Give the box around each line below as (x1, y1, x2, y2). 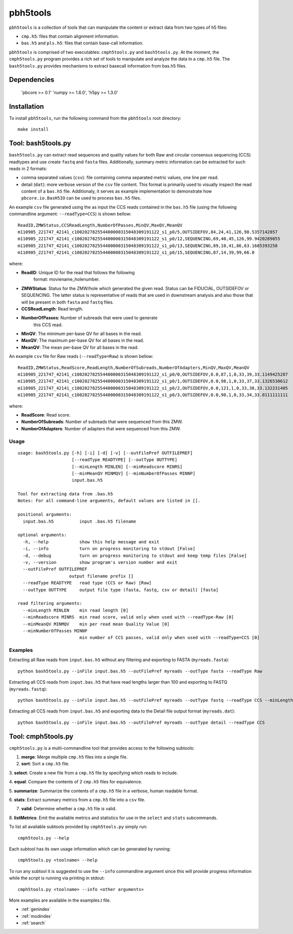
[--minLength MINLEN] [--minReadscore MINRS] (71, 464, 183, 469)
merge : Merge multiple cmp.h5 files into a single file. (21, 754, 128, 760)
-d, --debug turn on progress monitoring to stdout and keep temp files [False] (22, 553, 247, 558)
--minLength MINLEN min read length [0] (22, 607, 129, 613)
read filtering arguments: (18, 600, 83, 606)
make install (18, 127, 49, 132)
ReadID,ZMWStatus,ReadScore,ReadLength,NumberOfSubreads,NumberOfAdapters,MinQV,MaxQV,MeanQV (18, 365, 250, 370)
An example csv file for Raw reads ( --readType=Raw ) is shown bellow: (9, 354, 154, 359)
